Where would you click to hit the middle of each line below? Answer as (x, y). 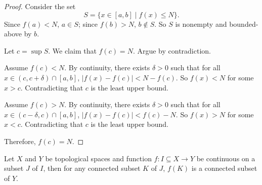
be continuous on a (226, 158)
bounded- (244, 24)
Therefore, (20, 141)
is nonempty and (201, 24)
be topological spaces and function (98, 158)
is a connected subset (224, 168)
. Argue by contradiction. (172, 50)
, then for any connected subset (92, 168)
